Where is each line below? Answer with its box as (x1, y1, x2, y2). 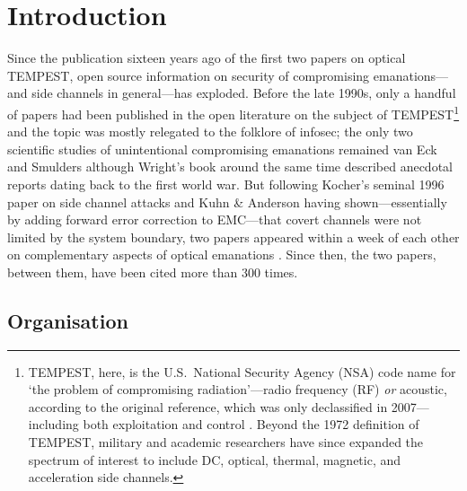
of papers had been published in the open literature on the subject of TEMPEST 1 (7, 101, 460, 123)
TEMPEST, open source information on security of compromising (7, 66, 370, 84)
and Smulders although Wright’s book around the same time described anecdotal (7, 157, 453, 176)
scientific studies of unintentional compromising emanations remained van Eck (7, 139, 437, 158)
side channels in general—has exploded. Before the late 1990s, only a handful (31, 83, 456, 102)
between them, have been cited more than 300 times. (7, 262, 298, 281)
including (28, 415, 79, 434)
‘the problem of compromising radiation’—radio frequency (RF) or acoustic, (28, 380, 447, 399)
